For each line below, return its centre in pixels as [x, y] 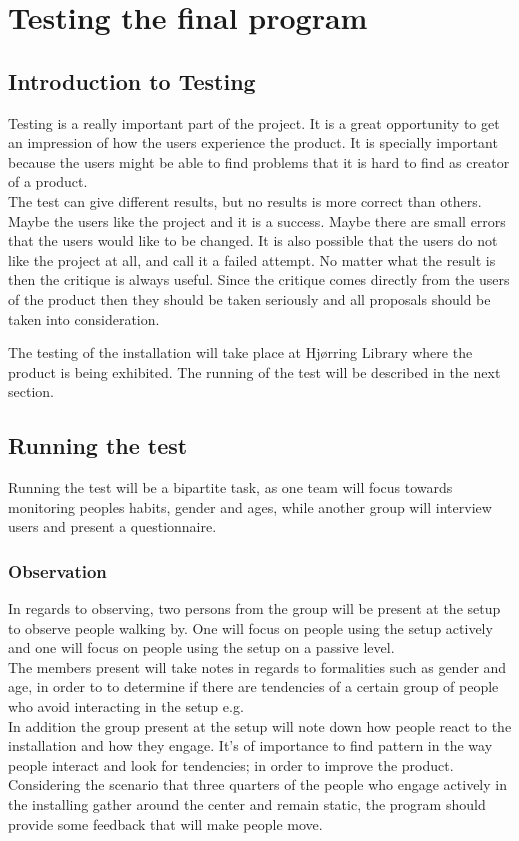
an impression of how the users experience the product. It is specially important [253, 142]
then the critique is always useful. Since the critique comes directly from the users [259, 279]
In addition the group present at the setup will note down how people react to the [260, 725]
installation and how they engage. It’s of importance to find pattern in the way [250, 745]
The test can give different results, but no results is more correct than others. [245, 200]
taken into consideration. [84, 318]
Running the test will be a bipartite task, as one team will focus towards [230, 487]
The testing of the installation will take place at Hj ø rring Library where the [240, 352]
